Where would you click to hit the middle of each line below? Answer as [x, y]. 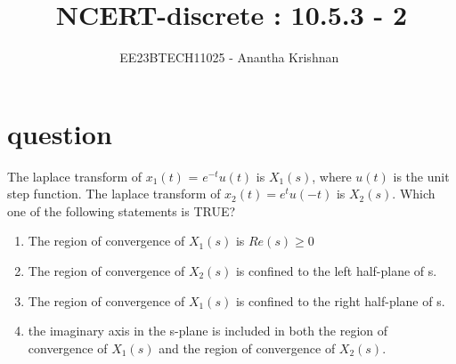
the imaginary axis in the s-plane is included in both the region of [208, 331]
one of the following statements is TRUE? [122, 210]
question [60, 133]
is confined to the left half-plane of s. [336, 271]
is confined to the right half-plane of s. [340, 300]
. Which [414, 194]
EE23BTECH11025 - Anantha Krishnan [229, 57]
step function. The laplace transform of [114, 194]
